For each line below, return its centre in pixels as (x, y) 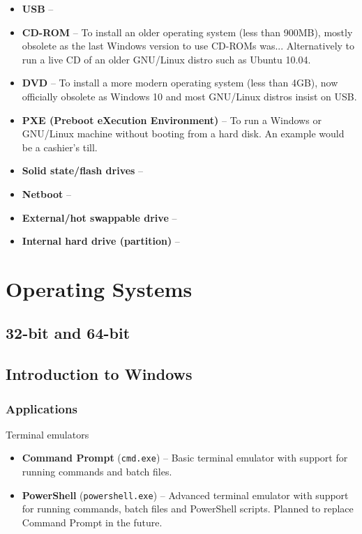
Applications (42, 408)
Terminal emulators (47, 434)
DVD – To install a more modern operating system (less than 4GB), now (180, 83)
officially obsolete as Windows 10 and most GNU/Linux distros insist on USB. (189, 96)
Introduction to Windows (99, 374)
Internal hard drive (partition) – (101, 241)
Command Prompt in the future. (92, 522)
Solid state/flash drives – (83, 170)
